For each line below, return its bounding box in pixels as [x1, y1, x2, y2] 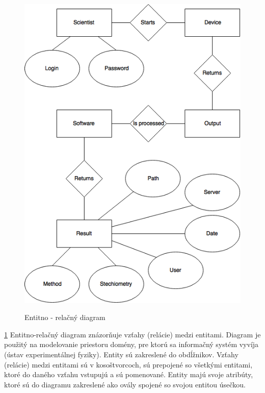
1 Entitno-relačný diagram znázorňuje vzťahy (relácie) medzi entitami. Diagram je [4, 329, 261, 339]
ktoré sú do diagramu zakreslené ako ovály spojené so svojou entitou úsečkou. [4, 379, 246, 389]
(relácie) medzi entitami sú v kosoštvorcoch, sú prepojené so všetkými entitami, [4, 359, 253, 370]
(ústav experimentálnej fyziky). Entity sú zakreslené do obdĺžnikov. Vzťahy [4, 349, 238, 360]
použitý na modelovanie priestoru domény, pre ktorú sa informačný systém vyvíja [4, 339, 259, 350]
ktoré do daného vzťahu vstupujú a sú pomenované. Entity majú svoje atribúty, [4, 369, 253, 380]
